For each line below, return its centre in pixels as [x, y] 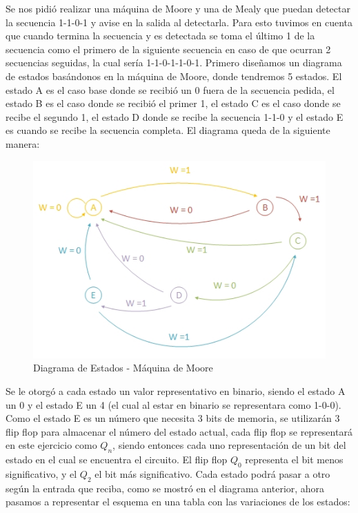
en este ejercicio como [51, 445]
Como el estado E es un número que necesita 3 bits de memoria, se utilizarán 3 [173, 418]
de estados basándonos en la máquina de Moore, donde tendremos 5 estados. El [174, 76]
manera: [23, 143]
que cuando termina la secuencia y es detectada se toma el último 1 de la [160, 36]
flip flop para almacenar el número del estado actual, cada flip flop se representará [179, 431]
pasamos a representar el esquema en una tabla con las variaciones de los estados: [178, 502]
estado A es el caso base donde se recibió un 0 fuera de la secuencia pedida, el [170, 89]
